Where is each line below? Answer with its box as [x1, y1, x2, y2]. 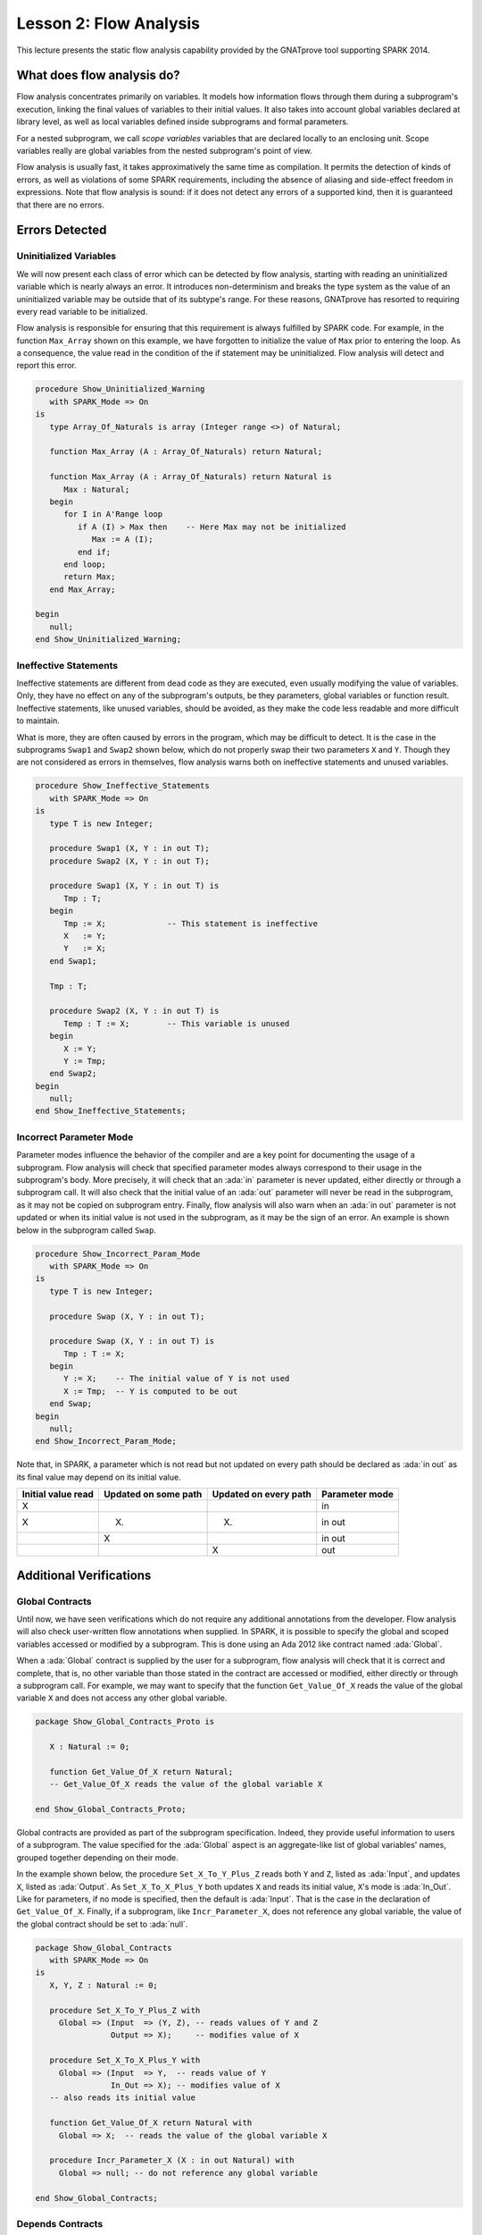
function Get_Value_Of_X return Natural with [49, 2118, 253, 2128]
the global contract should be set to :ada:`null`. [16, 1919, 188, 1929]
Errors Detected [16, 223, 107, 238]
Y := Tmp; [63, 1056, 107, 1066]
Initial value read [21, 1489, 94, 1501]
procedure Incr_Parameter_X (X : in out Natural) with [49, 2155, 295, 2165]
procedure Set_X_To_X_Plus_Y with [49, 2055, 201, 2065]
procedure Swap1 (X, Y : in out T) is [49, 881, 220, 891]
